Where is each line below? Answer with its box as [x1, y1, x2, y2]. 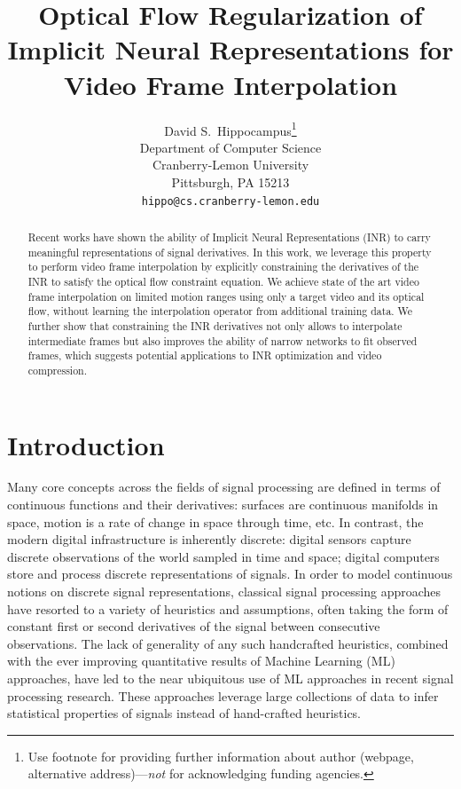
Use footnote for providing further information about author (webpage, [27, 746, 414, 765]
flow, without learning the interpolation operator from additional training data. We [27, 304, 413, 319]
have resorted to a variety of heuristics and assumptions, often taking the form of [7, 599, 449, 618]
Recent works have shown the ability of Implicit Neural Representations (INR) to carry [27, 229, 431, 244]
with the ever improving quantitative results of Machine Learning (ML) [7, 651, 395, 670]
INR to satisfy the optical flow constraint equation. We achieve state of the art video [27, 273, 419, 288]
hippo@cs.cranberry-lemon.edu [141, 194, 320, 208]
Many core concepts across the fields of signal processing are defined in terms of [7, 477, 441, 496]
